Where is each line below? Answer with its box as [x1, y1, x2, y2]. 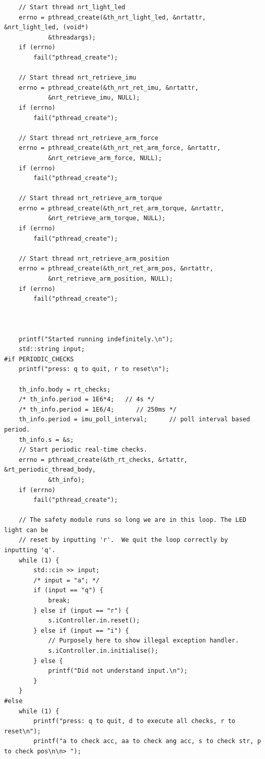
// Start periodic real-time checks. [18, 446, 148, 454]
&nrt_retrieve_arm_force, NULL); [48, 154, 162, 162]
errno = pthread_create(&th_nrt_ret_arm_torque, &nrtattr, [18, 204, 225, 212]
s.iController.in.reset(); [48, 617, 140, 625]
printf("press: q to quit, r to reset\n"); [18, 365, 170, 373]
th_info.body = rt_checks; [18, 385, 111, 393]
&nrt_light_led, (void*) [4, 24, 89, 31]
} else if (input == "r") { [33, 607, 129, 614]
